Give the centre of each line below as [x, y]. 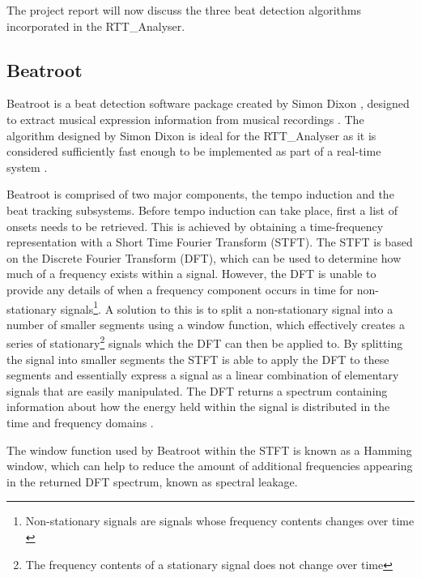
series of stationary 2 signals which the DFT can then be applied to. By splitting [205, 342]
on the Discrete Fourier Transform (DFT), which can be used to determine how [204, 257]
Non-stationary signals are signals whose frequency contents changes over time [220, 521]
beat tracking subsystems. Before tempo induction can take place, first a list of [202, 210]
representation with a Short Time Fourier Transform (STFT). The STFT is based [210, 242]
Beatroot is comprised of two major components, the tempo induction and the [200, 194]
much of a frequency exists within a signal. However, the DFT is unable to [191, 274]
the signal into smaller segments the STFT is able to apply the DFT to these [198, 359]
